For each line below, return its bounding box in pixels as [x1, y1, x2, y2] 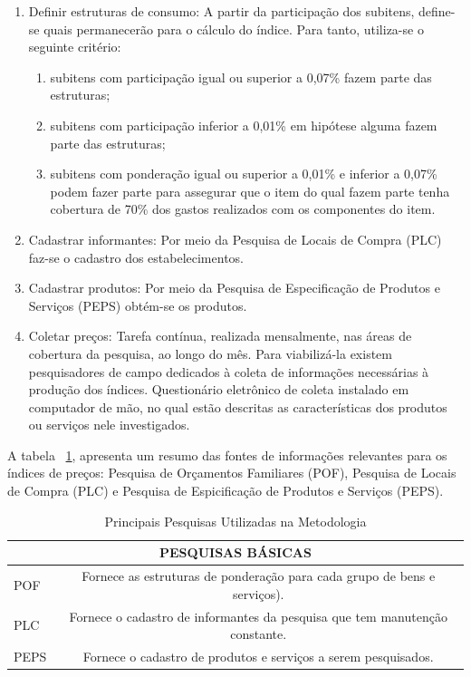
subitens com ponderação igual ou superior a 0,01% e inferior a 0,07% [50, 164, 437, 183]
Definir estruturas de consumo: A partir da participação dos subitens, [28, 2, 415, 20]
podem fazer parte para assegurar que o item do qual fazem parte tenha [50, 181, 450, 200]
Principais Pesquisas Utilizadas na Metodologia [104, 511, 367, 530]
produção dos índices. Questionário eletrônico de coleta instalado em [28, 380, 409, 399]
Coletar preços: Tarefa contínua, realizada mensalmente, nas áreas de [28, 326, 412, 345]
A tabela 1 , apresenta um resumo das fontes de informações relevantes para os [7, 445, 447, 464]
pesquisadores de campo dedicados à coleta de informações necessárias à [28, 362, 429, 381]
